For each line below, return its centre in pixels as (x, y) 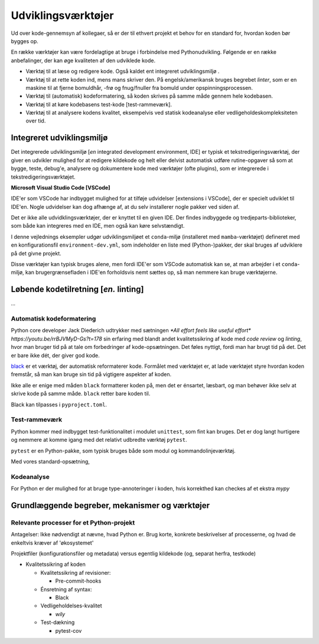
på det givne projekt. (36, 253)
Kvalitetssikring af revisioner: (76, 572)
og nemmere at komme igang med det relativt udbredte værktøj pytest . (99, 440)
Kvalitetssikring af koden (56, 564)
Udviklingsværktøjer (62, 15)
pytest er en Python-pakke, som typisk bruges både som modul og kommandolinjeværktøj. (123, 451)
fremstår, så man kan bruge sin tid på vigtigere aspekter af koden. (91, 374)
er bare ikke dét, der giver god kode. (55, 355)
